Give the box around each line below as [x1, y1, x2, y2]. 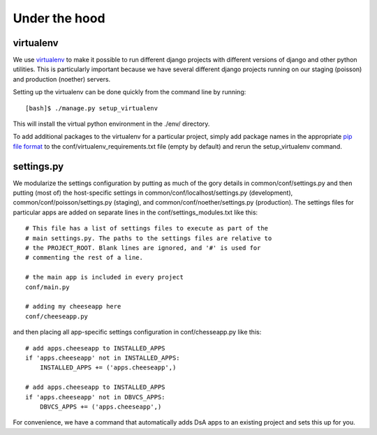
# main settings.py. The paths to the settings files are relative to [25, 234, 272, 242]
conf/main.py [25, 283, 70, 291]
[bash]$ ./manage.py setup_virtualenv [25, 104, 158, 112]
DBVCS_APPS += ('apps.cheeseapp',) [39, 402, 162, 411]
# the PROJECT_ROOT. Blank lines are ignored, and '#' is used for [25, 244, 261, 252]
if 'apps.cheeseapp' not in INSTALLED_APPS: [25, 353, 181, 362]
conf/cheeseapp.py [25, 312, 89, 320]
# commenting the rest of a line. [25, 253, 143, 262]
